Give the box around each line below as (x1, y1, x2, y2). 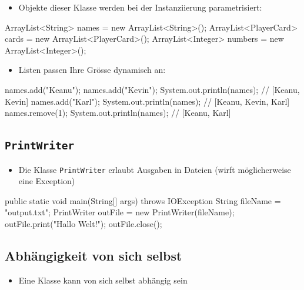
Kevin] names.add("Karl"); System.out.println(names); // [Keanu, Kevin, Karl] (5, 95, 290, 107)
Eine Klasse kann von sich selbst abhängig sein (18, 274, 188, 286)
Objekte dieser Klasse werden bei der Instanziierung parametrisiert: (18, 1, 262, 13)
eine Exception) (18, 175, 75, 187)
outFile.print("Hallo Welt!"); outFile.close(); (5, 217, 162, 229)
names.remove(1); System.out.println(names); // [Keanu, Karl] (5, 106, 231, 119)
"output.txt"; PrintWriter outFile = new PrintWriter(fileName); (5, 206, 235, 218)
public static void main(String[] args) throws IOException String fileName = (5, 194, 281, 206)
